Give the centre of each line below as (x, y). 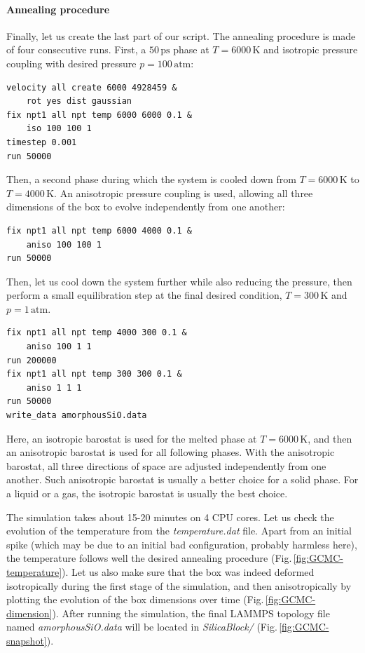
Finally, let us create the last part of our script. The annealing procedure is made (181, 35)
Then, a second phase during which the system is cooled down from (151, 179)
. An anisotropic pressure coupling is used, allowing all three (184, 193)
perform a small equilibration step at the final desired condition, (144, 295)
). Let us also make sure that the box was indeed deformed (188, 571)
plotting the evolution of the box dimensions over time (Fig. (135, 599)
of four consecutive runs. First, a (76, 49)
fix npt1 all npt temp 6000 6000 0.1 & (99, 115)
